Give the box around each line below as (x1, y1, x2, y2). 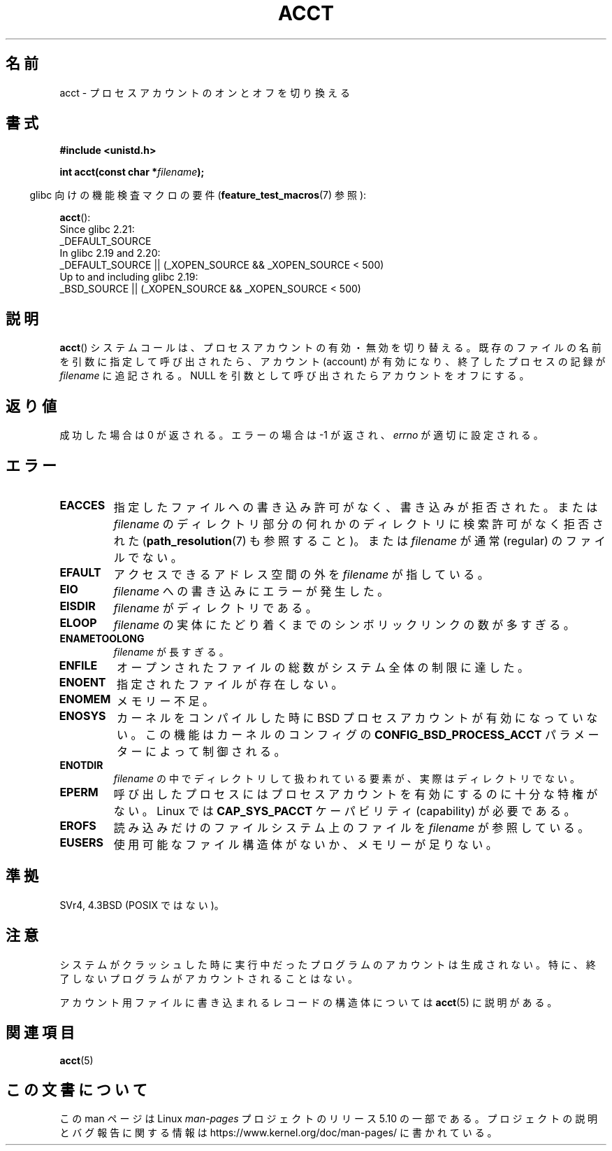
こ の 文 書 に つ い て (6, 1080, 147, 1099)
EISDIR (59, 598, 96, 613)
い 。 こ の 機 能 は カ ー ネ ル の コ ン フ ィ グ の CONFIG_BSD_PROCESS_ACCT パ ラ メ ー (116, 727, 599, 742)
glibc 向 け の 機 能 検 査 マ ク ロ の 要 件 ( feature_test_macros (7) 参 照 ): (29, 189, 367, 202)
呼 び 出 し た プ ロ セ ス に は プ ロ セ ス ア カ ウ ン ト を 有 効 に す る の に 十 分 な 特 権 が (113, 786, 598, 801)
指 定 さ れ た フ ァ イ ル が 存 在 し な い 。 (116, 677, 343, 691)
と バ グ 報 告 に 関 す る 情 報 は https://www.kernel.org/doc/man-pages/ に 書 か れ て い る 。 (59, 1127, 497, 1139)
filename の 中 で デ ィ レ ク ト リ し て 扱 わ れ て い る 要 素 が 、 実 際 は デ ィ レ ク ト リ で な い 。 (113, 772, 580, 784)
